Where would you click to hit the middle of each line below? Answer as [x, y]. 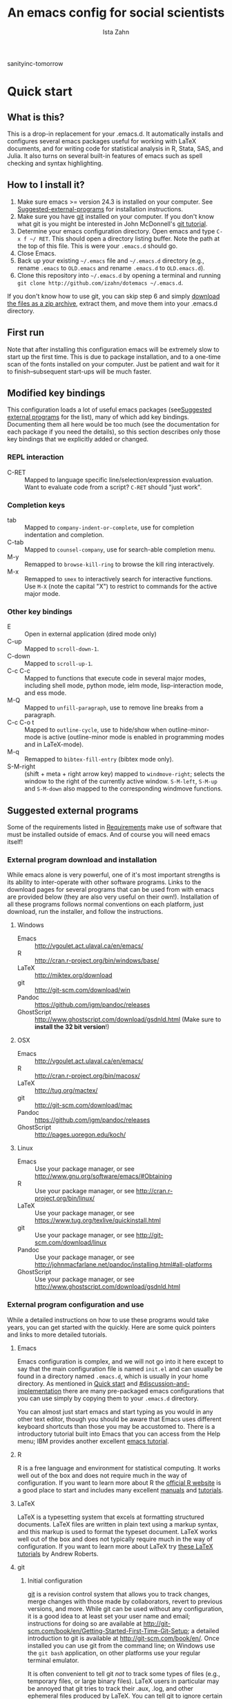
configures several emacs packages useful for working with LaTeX [102, 141]
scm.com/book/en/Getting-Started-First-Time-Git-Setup [108, 1630]
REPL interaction [36, 457]
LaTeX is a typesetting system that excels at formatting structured [111, 1517]
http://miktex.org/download [73, 976]
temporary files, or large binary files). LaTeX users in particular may [123, 1681]
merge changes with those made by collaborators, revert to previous [125, 1601]
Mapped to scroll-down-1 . [62, 649]
